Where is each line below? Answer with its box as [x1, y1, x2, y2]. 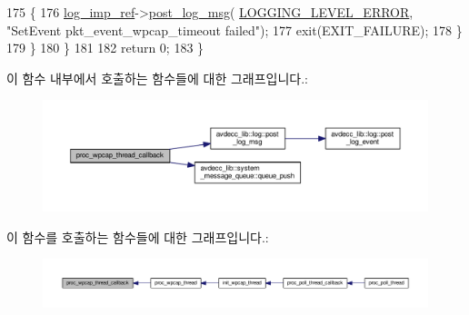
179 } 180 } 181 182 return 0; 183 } [6, 38, 205, 57]
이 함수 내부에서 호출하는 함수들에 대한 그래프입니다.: [6, 68, 308, 87]
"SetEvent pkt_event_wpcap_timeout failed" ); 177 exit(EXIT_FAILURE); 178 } [6, 20, 463, 39]
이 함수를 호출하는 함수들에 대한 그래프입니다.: [6, 227, 269, 246]
